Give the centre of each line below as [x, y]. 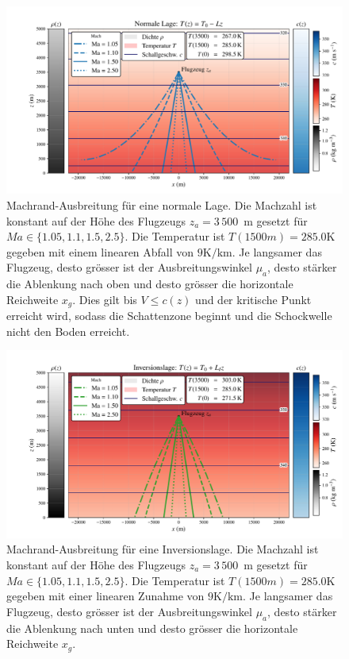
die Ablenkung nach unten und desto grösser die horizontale [152, 628]
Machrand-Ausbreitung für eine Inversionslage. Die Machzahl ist [163, 549]
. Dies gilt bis [105, 299]
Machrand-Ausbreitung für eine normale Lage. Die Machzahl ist [162, 205]
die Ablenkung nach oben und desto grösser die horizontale [150, 284]
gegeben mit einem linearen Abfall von [100, 251]
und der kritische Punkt [253, 299]
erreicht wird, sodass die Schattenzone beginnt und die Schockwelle [169, 316]
